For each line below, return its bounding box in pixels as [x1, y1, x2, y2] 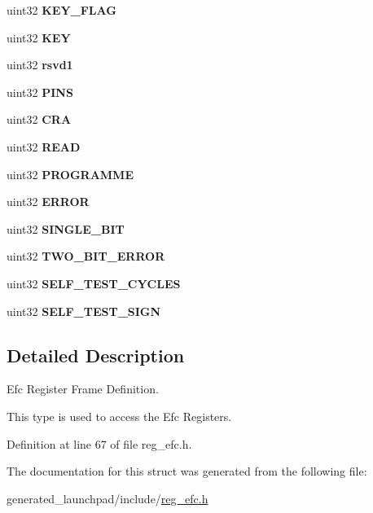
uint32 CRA [7, 111, 72, 128]
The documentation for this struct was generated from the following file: [7, 463, 367, 480]
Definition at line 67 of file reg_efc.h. [7, 435, 192, 452]
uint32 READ [7, 138, 81, 155]
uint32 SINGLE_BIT [7, 220, 125, 237]
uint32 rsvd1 [7, 56, 73, 73]
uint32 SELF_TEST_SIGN [7, 302, 161, 319]
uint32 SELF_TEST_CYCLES [7, 274, 181, 292]
